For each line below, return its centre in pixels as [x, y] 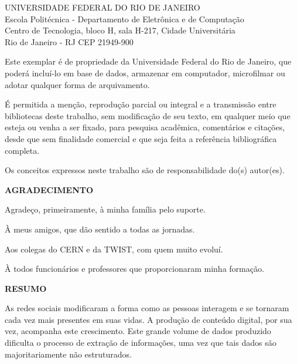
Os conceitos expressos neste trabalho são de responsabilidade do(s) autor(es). [145, 170]
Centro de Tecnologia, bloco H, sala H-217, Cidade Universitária [120, 30]
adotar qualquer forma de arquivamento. [77, 84]
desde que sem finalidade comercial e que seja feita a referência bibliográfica [141, 138]
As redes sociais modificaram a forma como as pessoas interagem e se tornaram [147, 308]
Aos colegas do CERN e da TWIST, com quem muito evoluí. [114, 249]
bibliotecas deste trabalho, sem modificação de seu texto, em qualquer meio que [148, 115]
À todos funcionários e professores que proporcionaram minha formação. [134, 269]
